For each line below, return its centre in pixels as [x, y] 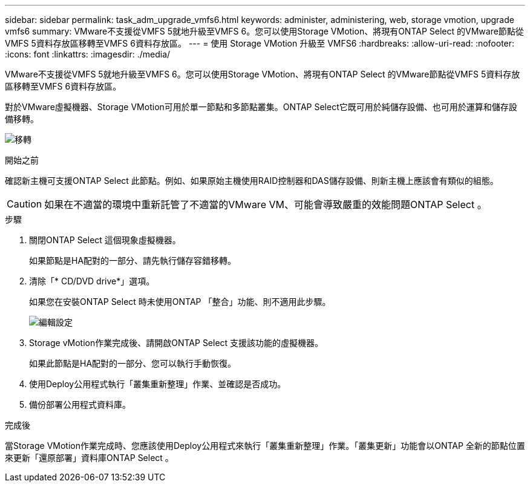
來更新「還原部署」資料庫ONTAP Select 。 [89, 458]
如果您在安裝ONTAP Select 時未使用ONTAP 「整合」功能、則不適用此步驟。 [180, 302]
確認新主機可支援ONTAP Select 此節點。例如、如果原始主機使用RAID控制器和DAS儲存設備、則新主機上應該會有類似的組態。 [252, 181]
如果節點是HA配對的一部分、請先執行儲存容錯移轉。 [133, 260]
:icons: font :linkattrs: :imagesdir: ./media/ [88, 54]
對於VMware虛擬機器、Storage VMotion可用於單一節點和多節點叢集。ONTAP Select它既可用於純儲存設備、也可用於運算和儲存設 [261, 107]
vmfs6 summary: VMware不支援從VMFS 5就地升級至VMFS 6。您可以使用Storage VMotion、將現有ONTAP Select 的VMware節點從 [264, 31]
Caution [25, 204]
